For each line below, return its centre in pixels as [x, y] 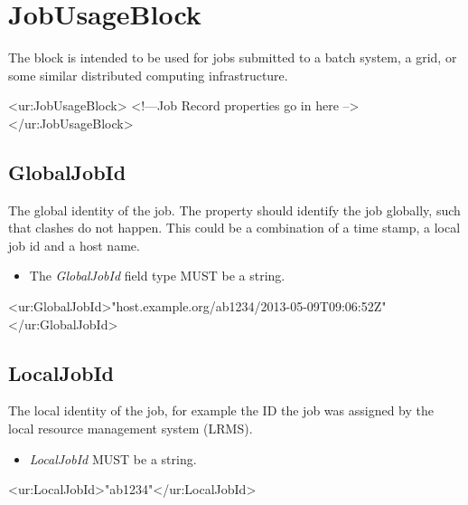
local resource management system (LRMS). [131, 429]
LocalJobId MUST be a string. [113, 458]
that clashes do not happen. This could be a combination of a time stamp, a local [234, 228]
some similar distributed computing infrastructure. [148, 75]
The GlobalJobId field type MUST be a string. [157, 276]
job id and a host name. [74, 245]
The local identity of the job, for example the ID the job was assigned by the [221, 410]
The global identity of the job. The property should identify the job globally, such [234, 210]
